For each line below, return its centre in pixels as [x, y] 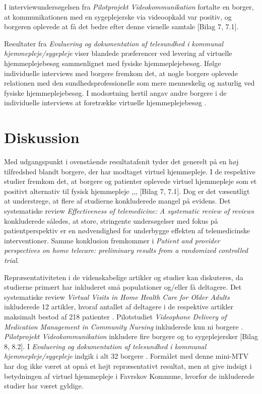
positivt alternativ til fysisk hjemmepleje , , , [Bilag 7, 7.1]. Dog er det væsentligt [127, 191]
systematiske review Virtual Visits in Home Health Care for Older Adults [117, 297]
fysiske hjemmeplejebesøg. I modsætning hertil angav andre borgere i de [115, 92]
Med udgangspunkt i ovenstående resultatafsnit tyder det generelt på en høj [121, 161]
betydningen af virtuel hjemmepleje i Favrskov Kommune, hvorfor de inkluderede [129, 376]
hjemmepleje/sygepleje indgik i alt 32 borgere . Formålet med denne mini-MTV [126, 356]
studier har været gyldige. [44, 386]
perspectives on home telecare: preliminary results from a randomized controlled [126, 250]
